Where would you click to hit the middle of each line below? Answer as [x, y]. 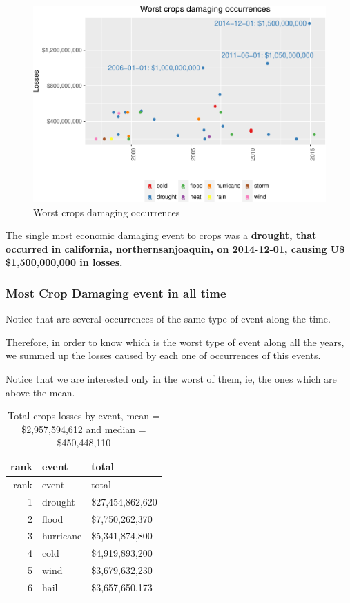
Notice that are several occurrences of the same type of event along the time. [168, 319]
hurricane [62, 536]
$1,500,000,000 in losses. [64, 262]
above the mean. [40, 392]
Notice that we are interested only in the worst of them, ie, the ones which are [171, 379]
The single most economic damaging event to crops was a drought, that [161, 235]
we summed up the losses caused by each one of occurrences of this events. [163, 355]
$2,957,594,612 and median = [84, 429]
